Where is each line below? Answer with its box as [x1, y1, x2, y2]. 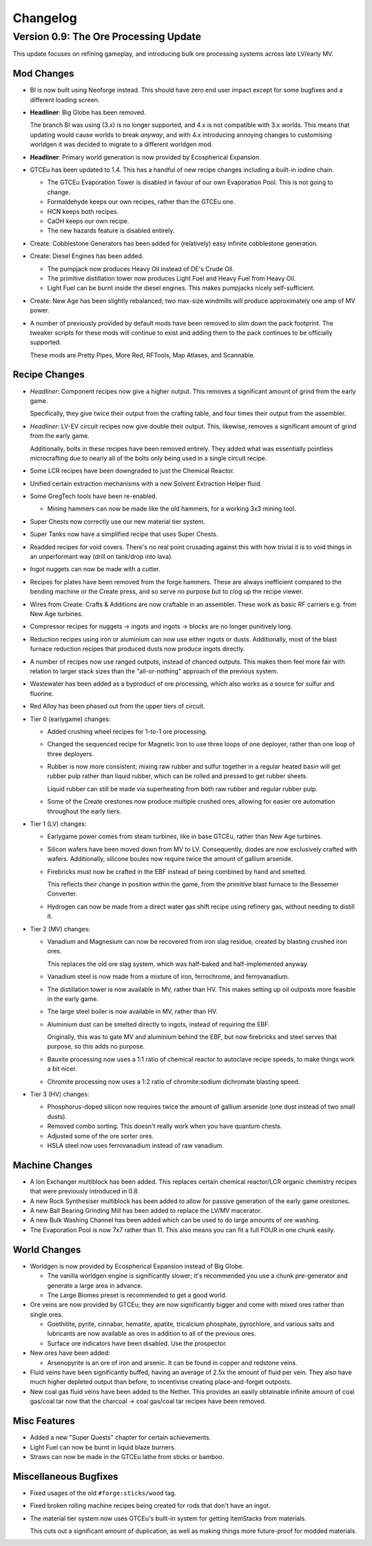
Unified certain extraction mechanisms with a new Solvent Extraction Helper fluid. [30, 479, 262, 488]
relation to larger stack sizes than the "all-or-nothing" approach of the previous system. [30, 666, 279, 675]
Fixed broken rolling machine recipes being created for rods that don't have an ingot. [30, 1501, 271, 1510]
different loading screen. [30, 95, 100, 103]
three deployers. [47, 749, 94, 758]
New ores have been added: [30, 1349, 110, 1357]
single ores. [30, 1310, 63, 1318]
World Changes [12, 1244, 81, 1256]
